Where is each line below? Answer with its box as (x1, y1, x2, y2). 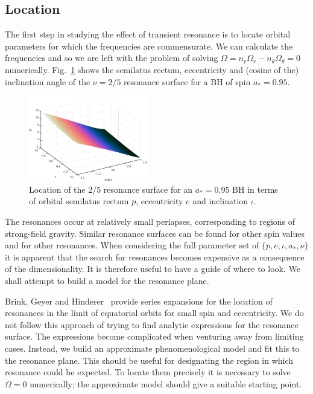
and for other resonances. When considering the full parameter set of (5, 239, 259, 251)
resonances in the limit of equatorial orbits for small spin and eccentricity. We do (5, 306, 304, 319)
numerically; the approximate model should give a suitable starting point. (30, 377, 302, 390)
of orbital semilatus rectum (29, 195, 129, 207)
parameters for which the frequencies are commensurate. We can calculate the (5, 39, 293, 52)
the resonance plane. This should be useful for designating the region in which (5, 354, 294, 366)
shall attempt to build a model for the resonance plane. (5, 274, 209, 287)
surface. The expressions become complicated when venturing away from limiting (5, 330, 304, 343)
